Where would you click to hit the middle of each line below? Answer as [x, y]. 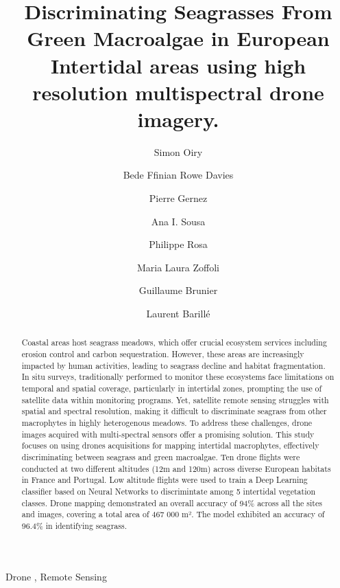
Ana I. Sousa [178, 221]
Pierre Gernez [178, 198]
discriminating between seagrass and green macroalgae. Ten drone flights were [161, 456]
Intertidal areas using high [178, 65]
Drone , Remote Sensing [56, 576]
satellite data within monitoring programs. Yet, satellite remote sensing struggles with [175, 399]
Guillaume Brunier [178, 290]
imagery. [178, 118]
